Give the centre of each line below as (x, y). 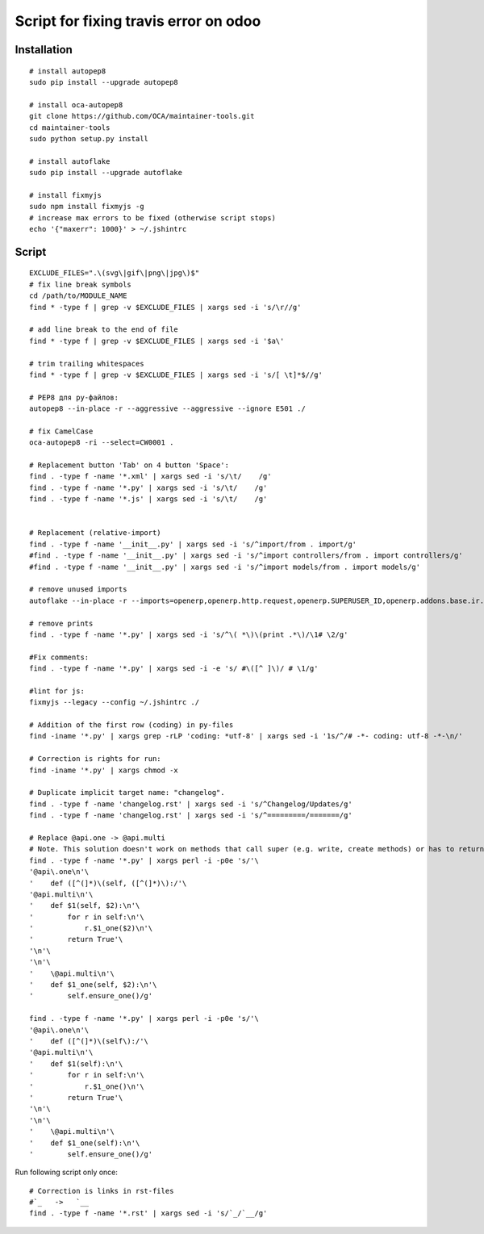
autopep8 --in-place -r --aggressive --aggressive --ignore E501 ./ (167, 409)
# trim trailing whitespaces (87, 364)
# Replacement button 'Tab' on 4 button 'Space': (129, 465)
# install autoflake (70, 161)
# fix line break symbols (81, 284)
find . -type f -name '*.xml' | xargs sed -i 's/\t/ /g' (150, 477)
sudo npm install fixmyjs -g (87, 207)
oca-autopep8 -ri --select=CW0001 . (102, 443)
